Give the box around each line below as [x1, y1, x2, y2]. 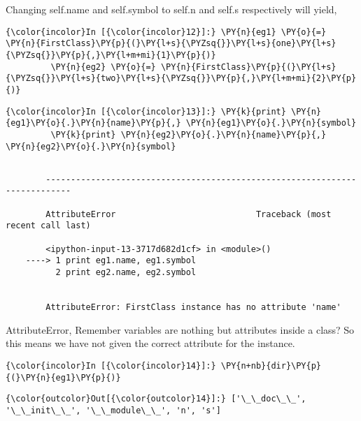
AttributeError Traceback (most [45, 209, 332, 219]
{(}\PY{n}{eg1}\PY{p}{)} [6, 372, 121, 383]
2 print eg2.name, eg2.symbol [55, 267, 197, 278]
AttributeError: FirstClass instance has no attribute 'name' [45, 302, 341, 313]
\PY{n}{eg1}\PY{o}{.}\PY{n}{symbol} [185, 118, 357, 128]
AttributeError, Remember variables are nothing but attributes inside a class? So [6, 322, 355, 337]
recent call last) [6, 221, 91, 231]
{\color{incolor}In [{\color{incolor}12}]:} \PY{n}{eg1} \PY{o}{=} [6, 27, 327, 37]
